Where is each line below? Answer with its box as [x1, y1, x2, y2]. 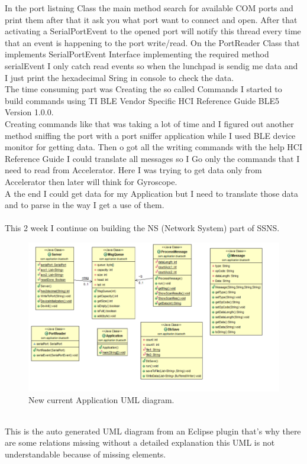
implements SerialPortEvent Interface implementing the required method [5, 48, 269, 60]
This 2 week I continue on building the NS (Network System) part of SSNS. [5, 222, 280, 234]
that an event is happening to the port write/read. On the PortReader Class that [5, 36, 300, 48]
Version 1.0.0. [5, 106, 54, 118]
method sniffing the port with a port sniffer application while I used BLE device [5, 129, 296, 141]
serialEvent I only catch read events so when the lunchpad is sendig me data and [5, 59, 298, 72]
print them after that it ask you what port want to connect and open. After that [5, 13, 298, 25]
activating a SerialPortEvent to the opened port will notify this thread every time [5, 25, 301, 37]
